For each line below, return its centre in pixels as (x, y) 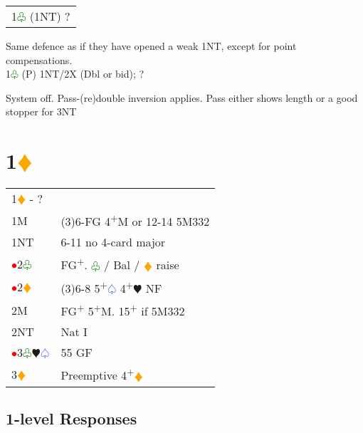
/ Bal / (122, 265)
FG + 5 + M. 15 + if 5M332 (123, 310)
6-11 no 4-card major (113, 242)
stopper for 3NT (41, 111)
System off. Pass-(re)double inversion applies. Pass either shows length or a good (182, 97)
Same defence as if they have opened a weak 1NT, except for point (151, 46)
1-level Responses (72, 418)
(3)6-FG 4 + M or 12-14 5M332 (135, 220)
